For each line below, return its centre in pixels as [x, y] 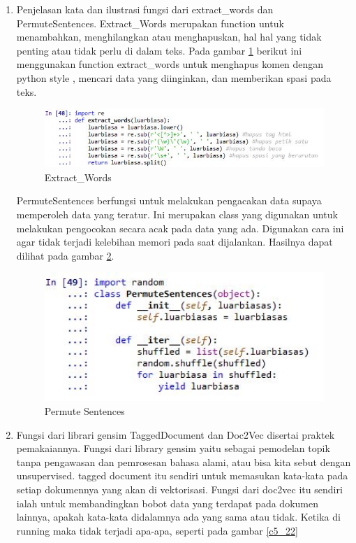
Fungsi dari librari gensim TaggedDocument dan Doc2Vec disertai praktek [176, 434]
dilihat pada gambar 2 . [65, 255]
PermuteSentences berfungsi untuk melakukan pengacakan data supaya [169, 200]
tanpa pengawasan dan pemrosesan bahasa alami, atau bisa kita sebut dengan [184, 461]
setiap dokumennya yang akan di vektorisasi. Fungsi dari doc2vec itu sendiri [179, 489]
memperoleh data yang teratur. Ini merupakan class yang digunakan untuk [177, 214]
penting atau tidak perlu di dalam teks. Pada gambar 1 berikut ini [159, 50]
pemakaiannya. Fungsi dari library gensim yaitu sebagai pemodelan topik [173, 448]
